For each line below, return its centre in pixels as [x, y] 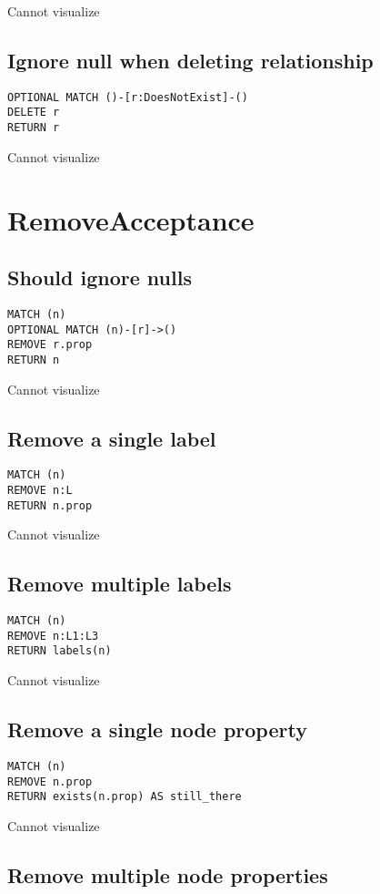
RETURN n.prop [50, 505]
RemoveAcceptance [131, 219]
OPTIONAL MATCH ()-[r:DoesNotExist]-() [128, 97]
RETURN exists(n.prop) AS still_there [125, 797]
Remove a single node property [157, 730]
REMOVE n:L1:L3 [53, 636]
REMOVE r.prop [50, 345]
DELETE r [34, 113]
